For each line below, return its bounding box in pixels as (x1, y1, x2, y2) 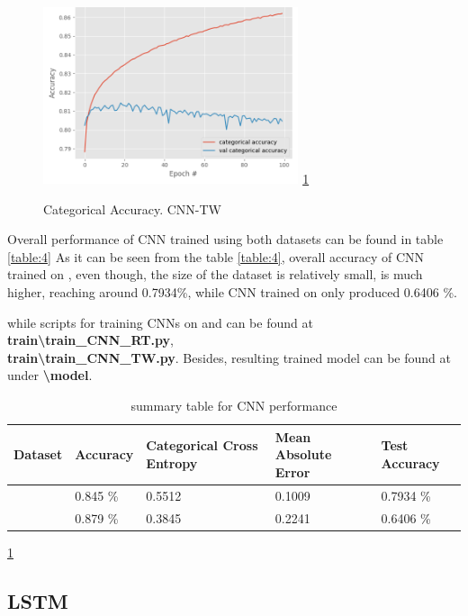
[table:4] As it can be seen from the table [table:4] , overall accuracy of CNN (7, 247, 425, 266)
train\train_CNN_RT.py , (7, 331, 174, 349)
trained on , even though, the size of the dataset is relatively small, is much (7, 265, 423, 284)
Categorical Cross (146, 436, 258, 455)
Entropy (146, 454, 198, 473)
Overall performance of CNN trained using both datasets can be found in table (7, 230, 444, 249)
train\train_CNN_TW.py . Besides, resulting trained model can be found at (7, 348, 451, 367)
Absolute (274, 445, 332, 464)
